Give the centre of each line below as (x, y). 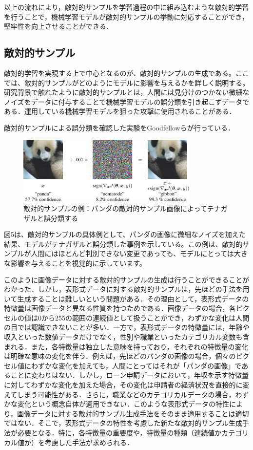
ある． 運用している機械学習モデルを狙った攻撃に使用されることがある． (120, 111)
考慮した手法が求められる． (89, 442)
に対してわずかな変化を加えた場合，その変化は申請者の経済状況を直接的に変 (127, 385)
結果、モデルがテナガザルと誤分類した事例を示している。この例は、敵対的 (123, 244)
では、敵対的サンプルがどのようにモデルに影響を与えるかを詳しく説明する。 (127, 82)
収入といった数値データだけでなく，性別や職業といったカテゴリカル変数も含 (127, 337)
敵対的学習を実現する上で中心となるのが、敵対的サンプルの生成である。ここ (126, 73)
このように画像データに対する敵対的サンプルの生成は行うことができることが (127, 279)
